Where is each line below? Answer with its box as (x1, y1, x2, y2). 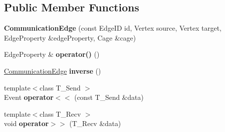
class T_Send (39, 82, 81, 92)
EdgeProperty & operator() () (4, 49, 100, 59)
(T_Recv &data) (69, 118, 121, 129)
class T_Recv (39, 108, 81, 119)
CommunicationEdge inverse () (4, 65, 101, 76)
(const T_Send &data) (74, 92, 144, 102)
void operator (4, 118, 49, 129)
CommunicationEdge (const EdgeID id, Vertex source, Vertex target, (4, 23, 222, 33)
